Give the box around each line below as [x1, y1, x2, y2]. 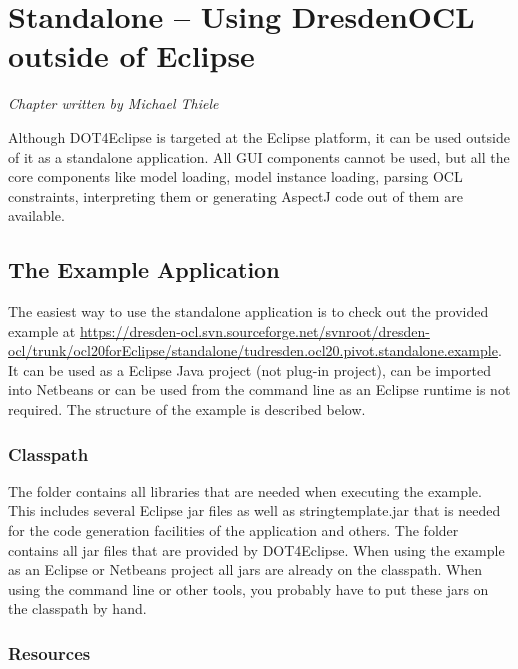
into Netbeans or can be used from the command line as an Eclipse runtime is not [8, 379, 511, 400]
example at [8, 320, 76, 341]
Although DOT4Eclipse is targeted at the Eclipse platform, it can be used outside [8, 126, 510, 147]
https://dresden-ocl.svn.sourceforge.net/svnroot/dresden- [79, 320, 430, 341]
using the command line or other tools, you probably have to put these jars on [8, 578, 489, 599]
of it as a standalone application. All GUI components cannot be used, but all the [8, 146, 510, 167]
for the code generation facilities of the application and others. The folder [8, 520, 459, 541]
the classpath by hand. [8, 598, 147, 619]
